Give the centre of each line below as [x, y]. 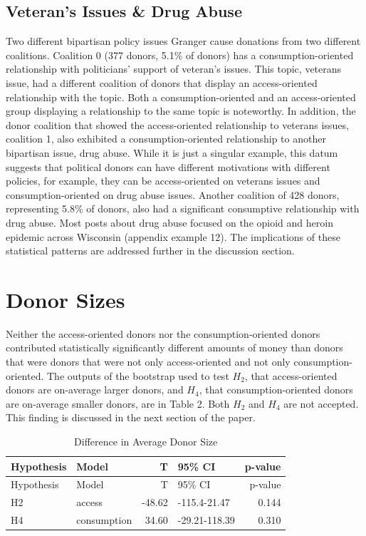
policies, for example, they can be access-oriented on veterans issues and [163, 181]
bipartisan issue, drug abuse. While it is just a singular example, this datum [172, 152]
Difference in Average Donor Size [146, 441]
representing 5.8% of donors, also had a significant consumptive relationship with [183, 208]
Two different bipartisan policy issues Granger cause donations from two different [183, 41]
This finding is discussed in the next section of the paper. [131, 417]
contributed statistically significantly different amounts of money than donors [174, 347]
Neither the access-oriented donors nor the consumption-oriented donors [163, 333]
